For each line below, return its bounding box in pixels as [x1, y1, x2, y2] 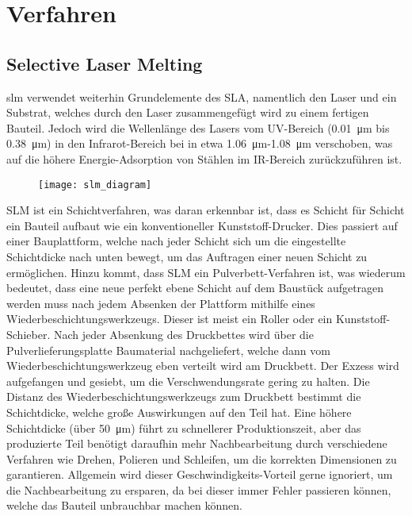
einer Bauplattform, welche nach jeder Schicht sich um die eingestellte [6, 233, 346, 249]
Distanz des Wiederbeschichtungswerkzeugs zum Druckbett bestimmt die [6, 388, 361, 405]
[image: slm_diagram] [38, 179, 152, 191]
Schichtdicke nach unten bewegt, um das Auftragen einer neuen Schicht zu [6, 248, 368, 264]
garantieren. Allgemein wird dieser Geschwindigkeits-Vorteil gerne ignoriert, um [6, 466, 393, 483]
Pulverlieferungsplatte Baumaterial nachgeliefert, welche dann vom [6, 341, 330, 358]
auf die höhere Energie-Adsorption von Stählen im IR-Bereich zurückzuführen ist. [6, 150, 402, 167]
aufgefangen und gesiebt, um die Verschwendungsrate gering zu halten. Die [6, 372, 370, 389]
